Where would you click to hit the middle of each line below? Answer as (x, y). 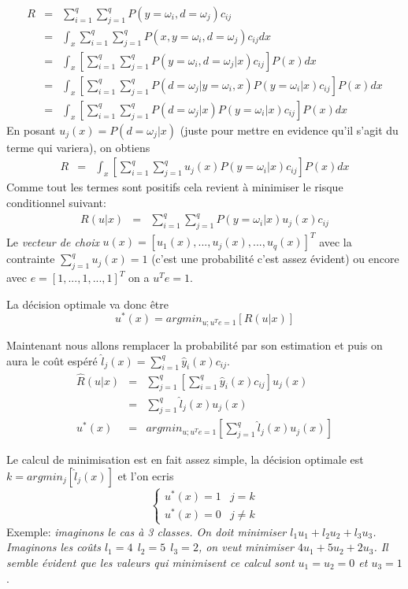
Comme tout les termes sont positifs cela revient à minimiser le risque (175, 187)
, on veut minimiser (246, 547)
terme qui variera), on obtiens (78, 147)
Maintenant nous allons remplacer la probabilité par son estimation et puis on (195, 345)
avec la (336, 241)
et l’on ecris (146, 476)
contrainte (31, 259)
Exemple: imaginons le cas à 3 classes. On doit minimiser (147, 531)
